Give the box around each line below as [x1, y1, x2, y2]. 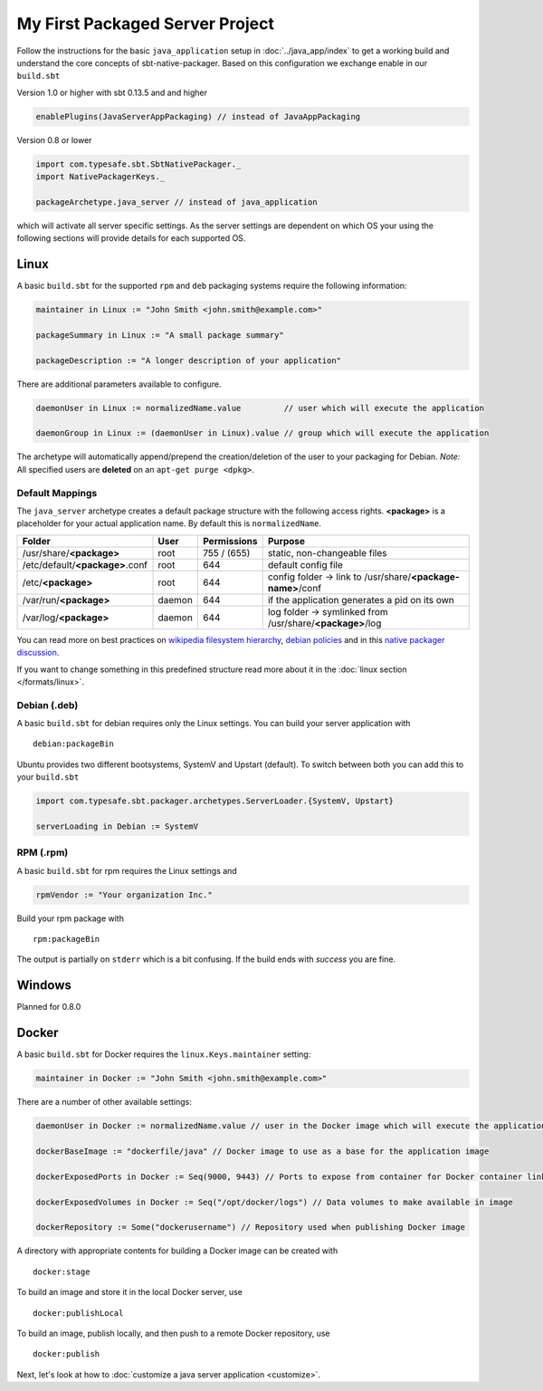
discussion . [16, 648, 60, 658]
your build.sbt [16, 772, 80, 782]
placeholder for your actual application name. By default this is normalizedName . [16, 518, 321, 529]
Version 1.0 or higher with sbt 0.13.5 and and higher [16, 87, 208, 98]
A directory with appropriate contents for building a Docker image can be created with [16, 1245, 338, 1256]
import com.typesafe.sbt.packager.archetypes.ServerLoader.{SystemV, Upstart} [35, 796, 394, 806]
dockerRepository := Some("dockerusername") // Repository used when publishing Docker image [35, 1223, 466, 1233]
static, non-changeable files [267, 546, 387, 559]
